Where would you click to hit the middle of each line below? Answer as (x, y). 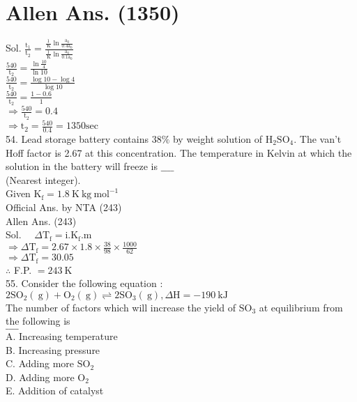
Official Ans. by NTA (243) (64, 207)
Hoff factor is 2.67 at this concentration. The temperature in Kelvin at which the (179, 152)
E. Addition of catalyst (55, 391)
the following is (38, 321)
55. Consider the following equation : (84, 283)
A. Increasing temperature (62, 335)
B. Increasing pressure (53, 349)
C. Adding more (40, 363)
